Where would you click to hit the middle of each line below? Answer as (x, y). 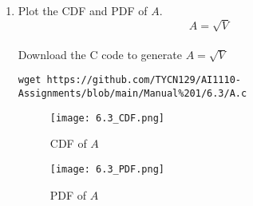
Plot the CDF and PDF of (83, 10)
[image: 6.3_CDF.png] (107, 118)
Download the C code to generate (100, 54)
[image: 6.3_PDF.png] (107, 169)
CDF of (68, 143)
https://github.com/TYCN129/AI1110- (144, 80)
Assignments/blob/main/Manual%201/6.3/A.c (132, 93)
